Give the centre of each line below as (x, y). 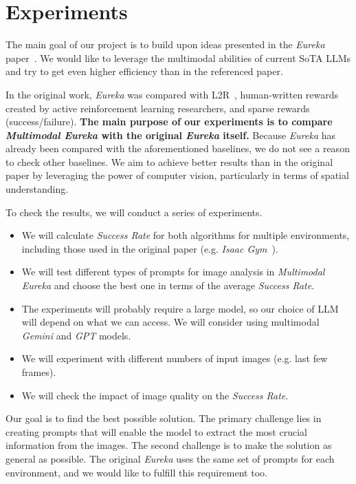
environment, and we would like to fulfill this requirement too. (136, 472)
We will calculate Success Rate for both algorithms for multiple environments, (186, 235)
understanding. (37, 189)
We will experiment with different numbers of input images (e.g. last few (175, 358)
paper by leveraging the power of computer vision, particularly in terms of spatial (177, 175)
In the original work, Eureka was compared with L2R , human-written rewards (172, 94)
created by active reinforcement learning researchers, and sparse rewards (158, 108)
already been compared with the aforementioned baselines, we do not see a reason (178, 148)
